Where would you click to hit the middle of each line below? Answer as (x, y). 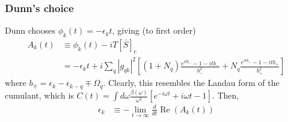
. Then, (225, 95)
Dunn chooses (30, 30)
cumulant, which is (39, 95)
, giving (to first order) (154, 30)
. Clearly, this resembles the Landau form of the (191, 83)
